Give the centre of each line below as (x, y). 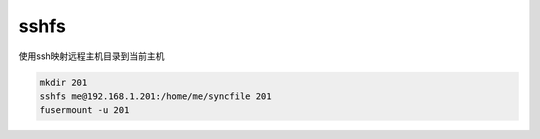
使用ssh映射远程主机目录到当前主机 (91, 56)
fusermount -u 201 (84, 110)
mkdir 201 (63, 82)
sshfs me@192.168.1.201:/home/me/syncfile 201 (155, 96)
